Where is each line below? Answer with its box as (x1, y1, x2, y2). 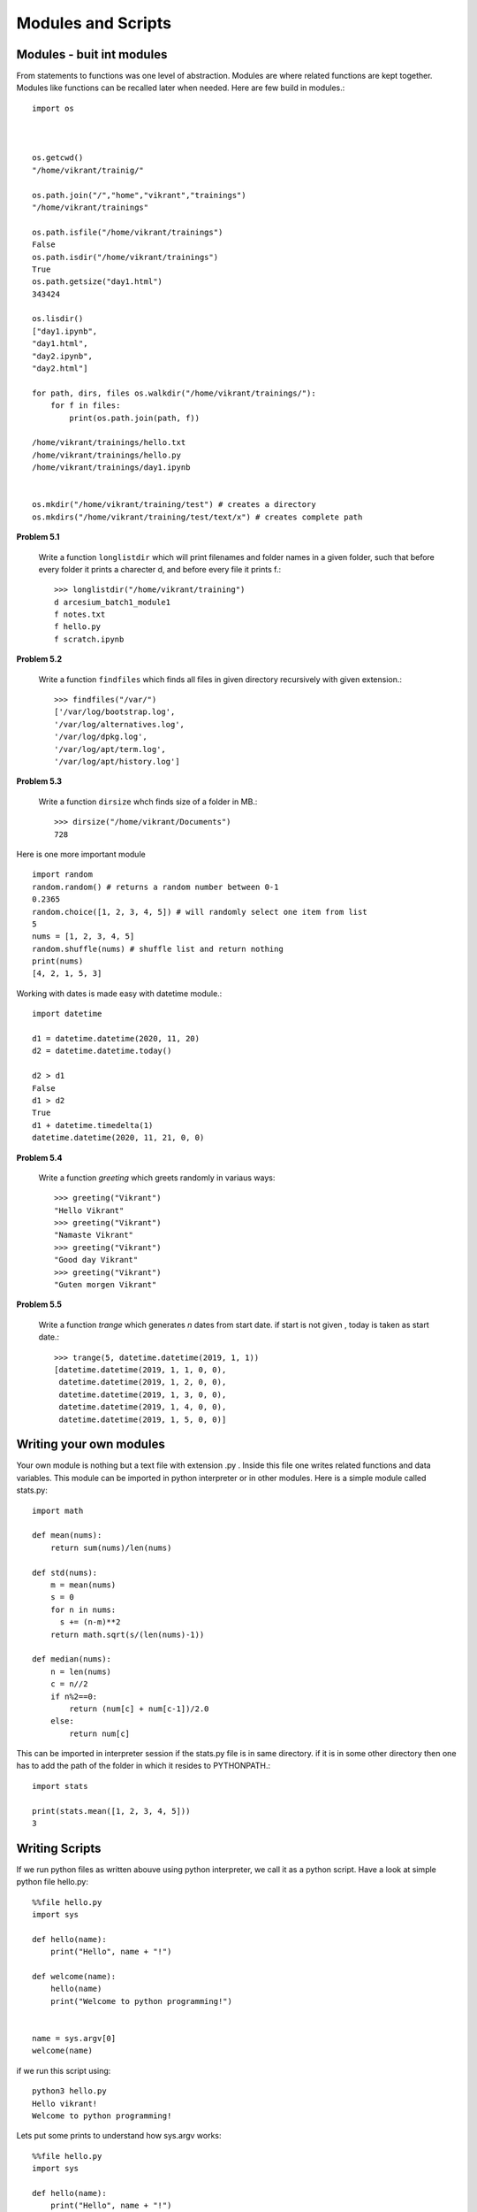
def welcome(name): (32, 1971, 117, 1982)
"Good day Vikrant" (54, 1255, 139, 1265)
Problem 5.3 (16, 776, 62, 787)
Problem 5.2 (16, 654, 62, 664)
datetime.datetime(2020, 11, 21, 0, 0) (32, 1133, 205, 1143)
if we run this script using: (16, 2065, 111, 2076)
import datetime (32, 1009, 102, 1019)
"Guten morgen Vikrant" (54, 1279, 157, 1290)
